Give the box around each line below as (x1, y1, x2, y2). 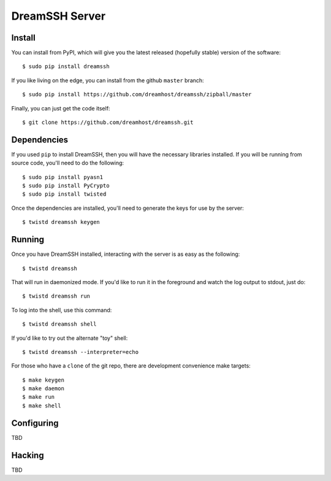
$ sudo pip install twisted (22, 191, 107, 198)
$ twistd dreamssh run (22, 293, 91, 300)
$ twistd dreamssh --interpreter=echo (22, 348, 139, 355)
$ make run (22, 393, 55, 401)
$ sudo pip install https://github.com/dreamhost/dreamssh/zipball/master (22, 91, 252, 98)
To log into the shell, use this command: (11, 306, 112, 314)
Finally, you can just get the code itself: (11, 104, 110, 112)
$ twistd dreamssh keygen (22, 218, 101, 226)
